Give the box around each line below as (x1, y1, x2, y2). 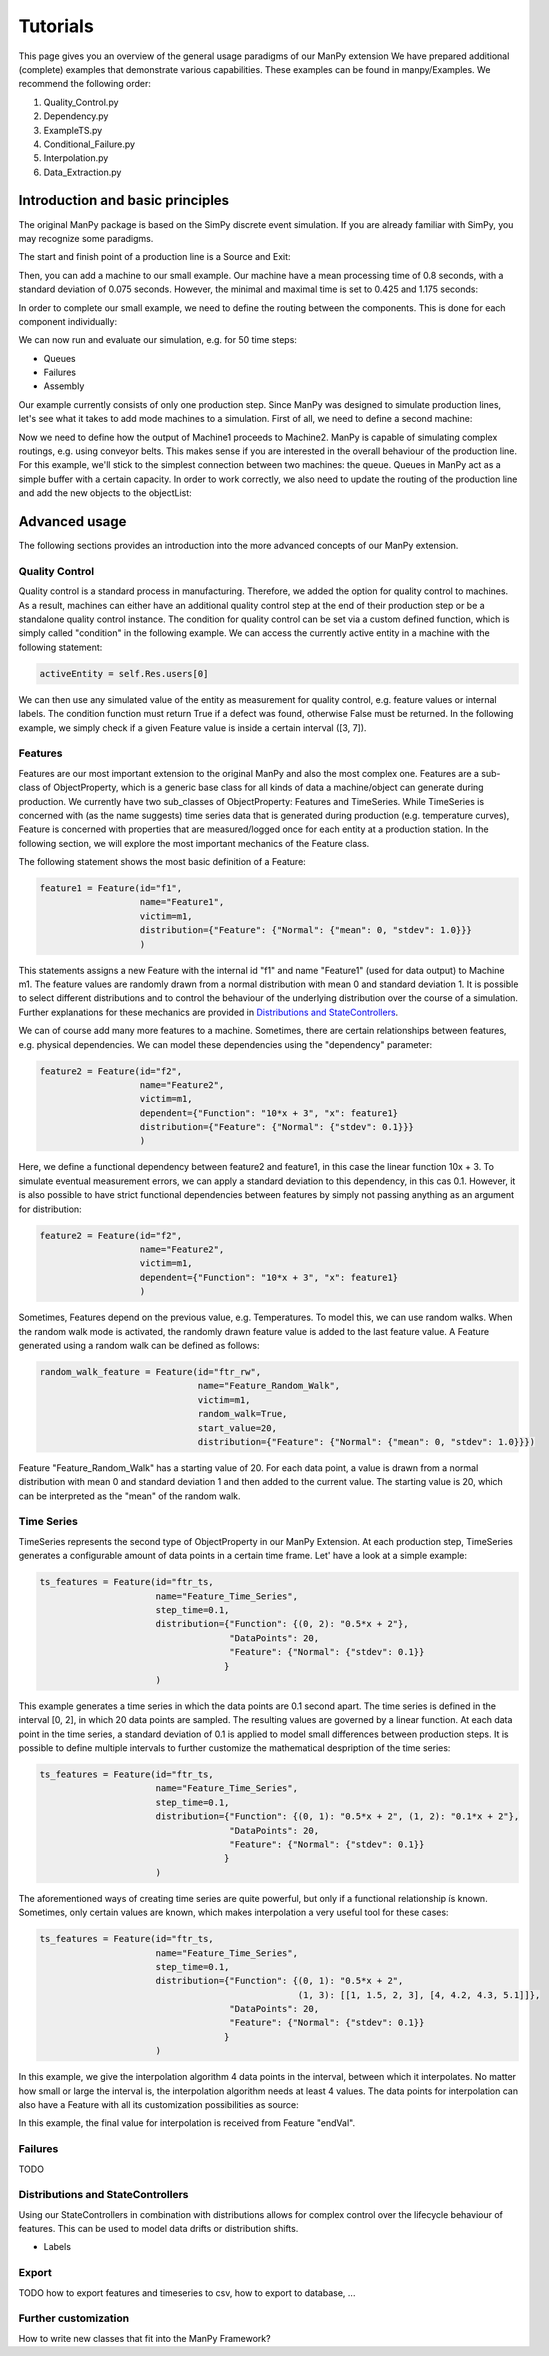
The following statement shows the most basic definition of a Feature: (18, 856, 307, 868)
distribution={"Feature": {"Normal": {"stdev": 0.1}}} (139, 1121, 415, 1133)
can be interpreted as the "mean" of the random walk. (18, 1490, 241, 1502)
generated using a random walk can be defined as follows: (18, 1339, 260, 1351)
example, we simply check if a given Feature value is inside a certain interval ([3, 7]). (18, 721, 367, 734)
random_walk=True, (197, 1408, 288, 1420)
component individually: (18, 315, 118, 327)
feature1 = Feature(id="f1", (39, 883, 183, 894)
